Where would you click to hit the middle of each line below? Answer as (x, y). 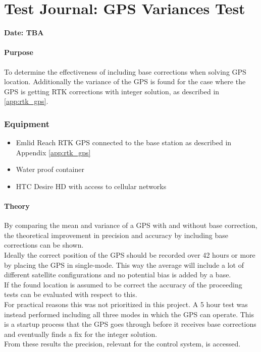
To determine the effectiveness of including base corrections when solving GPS (125, 71)
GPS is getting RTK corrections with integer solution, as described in (112, 91)
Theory (17, 206)
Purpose (19, 52)
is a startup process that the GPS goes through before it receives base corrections (130, 324)
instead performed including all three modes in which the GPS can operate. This (129, 314)
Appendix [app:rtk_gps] (53, 152)
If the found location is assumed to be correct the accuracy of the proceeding (123, 284)
